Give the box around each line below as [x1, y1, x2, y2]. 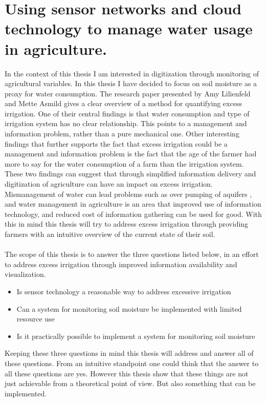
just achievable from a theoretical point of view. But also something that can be [5, 378, 256, 389]
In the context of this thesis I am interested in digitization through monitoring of [5, 68, 259, 78]
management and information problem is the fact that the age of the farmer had [5, 148, 257, 159]
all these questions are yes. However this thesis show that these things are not [5, 368, 249, 378]
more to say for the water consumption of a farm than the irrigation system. [5, 158, 244, 169]
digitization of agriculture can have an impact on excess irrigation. [5, 178, 213, 189]
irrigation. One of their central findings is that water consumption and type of [5, 108, 250, 118]
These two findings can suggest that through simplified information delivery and [5, 168, 256, 179]
